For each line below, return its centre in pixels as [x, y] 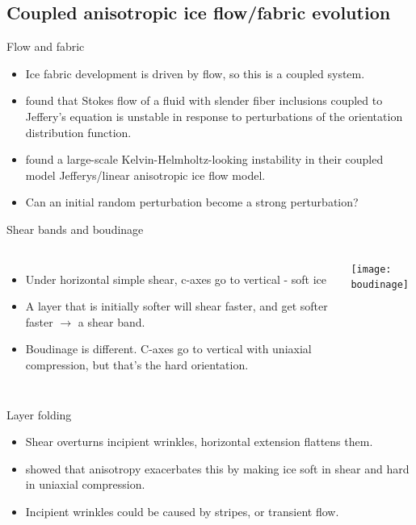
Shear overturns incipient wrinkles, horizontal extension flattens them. [199, 442]
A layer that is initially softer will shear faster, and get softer [176, 306]
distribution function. [78, 132]
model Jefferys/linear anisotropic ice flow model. [145, 175]
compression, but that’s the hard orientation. [137, 364]
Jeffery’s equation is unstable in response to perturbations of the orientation [214, 116]
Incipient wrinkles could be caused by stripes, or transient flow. [182, 511]
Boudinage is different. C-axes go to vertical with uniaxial [168, 349]
